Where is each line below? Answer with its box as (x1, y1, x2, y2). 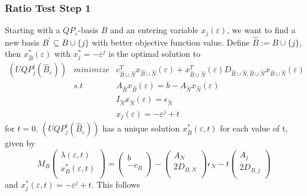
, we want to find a (227, 24, 296, 36)
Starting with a (5, 24, 60, 36)
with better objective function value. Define (91, 36, 250, 48)
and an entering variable (110, 24, 199, 36)
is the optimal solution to (108, 47, 200, 60)
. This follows (91, 178, 140, 191)
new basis (5, 36, 40, 48)
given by (5, 137, 36, 149)
